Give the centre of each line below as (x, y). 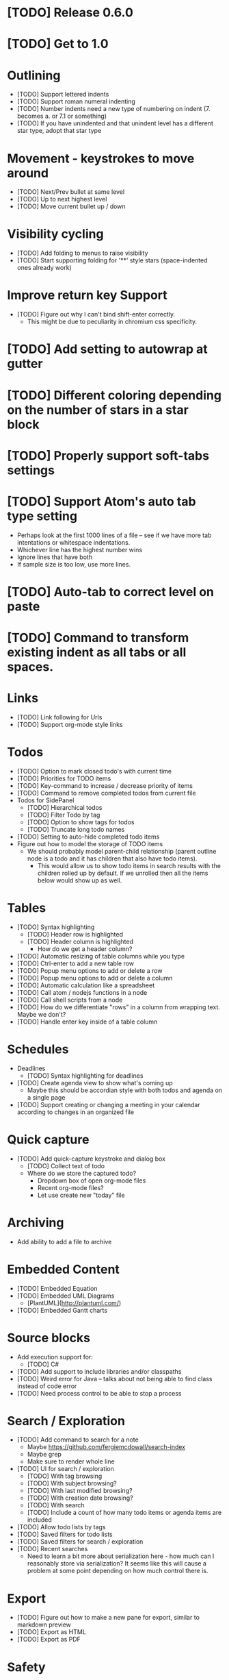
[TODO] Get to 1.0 (58, 44)
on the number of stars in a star (98, 410)
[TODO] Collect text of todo (66, 1165)
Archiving (36, 1223)
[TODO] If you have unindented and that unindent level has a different (115, 123)
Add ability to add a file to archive (64, 1242)
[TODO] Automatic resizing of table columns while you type (101, 956)
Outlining (34, 75)
